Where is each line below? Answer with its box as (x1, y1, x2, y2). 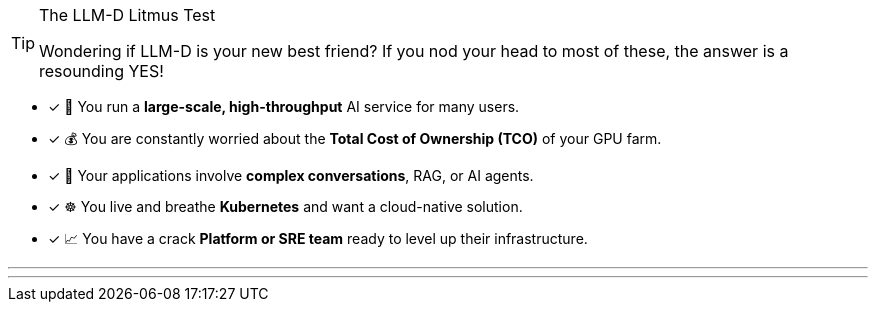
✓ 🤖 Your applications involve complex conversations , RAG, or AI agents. (48, 167, 534, 184)
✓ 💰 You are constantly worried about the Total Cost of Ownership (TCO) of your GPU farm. (48, 130, 662, 147)
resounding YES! (39, 61, 164, 81)
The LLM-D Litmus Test (39, 5, 216, 25)
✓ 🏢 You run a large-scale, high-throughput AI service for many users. (48, 98, 520, 115)
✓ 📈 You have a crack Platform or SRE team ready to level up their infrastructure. (48, 230, 588, 247)
